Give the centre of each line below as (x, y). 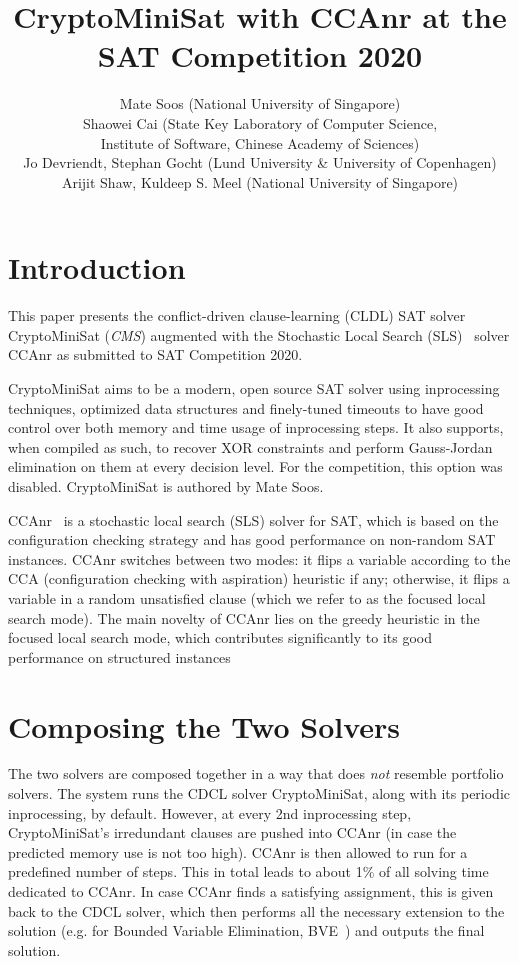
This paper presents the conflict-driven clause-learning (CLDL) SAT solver (237, 315)
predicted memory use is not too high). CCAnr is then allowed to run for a (238, 851)
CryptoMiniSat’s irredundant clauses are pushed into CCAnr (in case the (232, 832)
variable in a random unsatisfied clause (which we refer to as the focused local (247, 597)
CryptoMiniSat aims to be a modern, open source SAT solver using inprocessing (254, 388)
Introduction (97, 267)
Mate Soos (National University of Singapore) (260, 103)
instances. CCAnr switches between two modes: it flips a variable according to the (259, 558)
